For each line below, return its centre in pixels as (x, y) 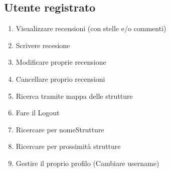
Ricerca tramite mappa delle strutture (74, 96)
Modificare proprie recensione (61, 62)
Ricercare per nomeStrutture (60, 129)
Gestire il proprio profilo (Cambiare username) (88, 163)
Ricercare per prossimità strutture (68, 146)
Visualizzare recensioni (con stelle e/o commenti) (91, 28)
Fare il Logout (38, 113)
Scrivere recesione (43, 45)
